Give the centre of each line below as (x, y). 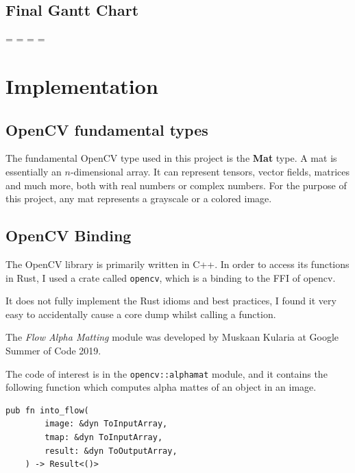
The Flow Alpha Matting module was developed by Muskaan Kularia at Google (172, 337)
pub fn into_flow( (47, 410)
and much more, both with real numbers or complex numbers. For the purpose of (176, 185)
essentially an (34, 171)
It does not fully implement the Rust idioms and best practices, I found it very (171, 301)
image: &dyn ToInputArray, (106, 424)
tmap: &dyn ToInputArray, (104, 438)
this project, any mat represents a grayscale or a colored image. (139, 198)
